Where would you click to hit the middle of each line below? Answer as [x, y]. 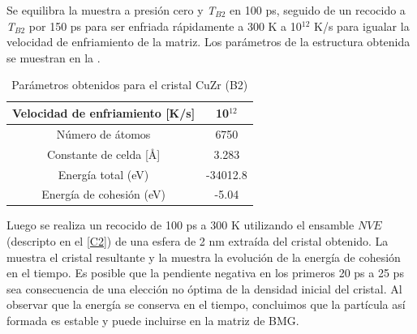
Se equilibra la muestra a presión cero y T [111, 10]
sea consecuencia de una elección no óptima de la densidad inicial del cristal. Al [204, 288]
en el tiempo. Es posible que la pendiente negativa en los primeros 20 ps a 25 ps [205, 273]
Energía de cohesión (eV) [103, 194]
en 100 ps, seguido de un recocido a [318, 10]
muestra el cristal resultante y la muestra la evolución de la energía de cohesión [204, 257]
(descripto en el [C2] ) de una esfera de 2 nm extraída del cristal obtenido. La [198, 241]
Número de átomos [103, 133]
